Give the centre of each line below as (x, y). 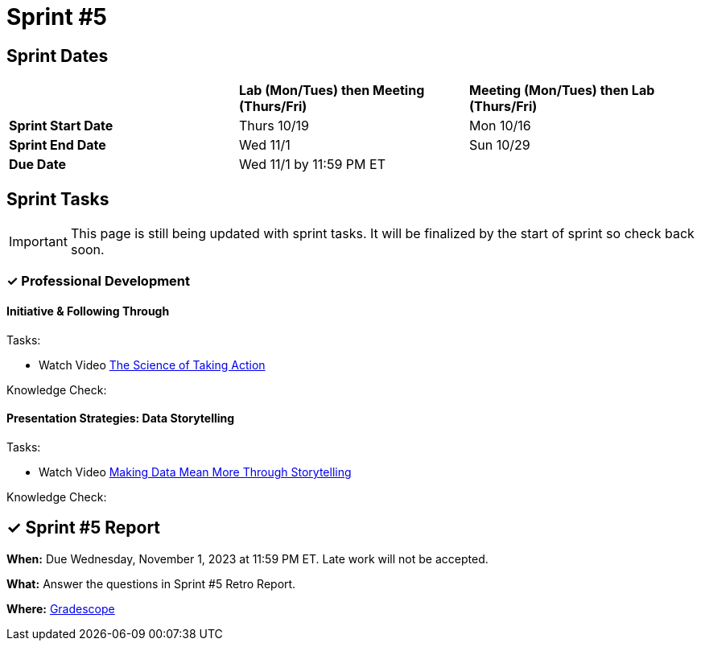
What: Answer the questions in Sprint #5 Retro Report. (151, 583)
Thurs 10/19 (274, 126)
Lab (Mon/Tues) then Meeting (332, 91)
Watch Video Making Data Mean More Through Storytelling (195, 472)
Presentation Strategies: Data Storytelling (121, 418)
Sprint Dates (58, 56)
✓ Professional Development (99, 281)
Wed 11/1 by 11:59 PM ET (312, 165)
